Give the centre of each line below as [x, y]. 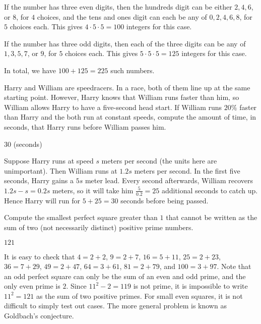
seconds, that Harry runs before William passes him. [85, 126]
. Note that [234, 266]
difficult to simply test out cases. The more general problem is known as [115, 306]
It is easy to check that [40, 256]
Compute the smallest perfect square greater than [81, 217]
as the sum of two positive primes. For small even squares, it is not [140, 295]
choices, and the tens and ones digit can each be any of [122, 16]
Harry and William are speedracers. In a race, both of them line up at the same [127, 87]
